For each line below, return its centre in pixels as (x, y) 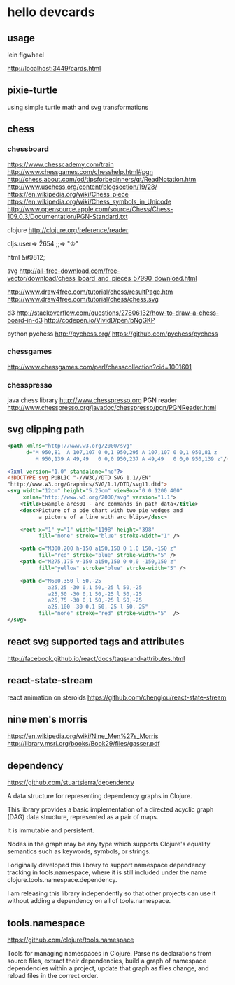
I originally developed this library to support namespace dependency (107, 865)
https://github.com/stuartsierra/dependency (71, 782)
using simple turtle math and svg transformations (78, 107)
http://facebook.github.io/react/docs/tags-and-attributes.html (96, 658)
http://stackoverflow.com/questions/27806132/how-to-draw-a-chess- (117, 313)
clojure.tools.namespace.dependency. (62, 880)
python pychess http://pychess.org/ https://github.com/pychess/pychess (113, 334)
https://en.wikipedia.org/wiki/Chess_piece (68, 194)
